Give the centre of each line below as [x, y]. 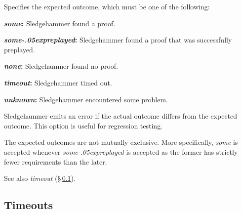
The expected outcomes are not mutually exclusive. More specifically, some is [121, 142]
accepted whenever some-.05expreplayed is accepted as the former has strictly [121, 151]
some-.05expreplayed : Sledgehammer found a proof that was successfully [118, 40]
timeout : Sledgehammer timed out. [58, 82]
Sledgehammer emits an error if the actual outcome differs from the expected [121, 116]
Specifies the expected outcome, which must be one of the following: [107, 6]
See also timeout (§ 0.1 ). [40, 178]
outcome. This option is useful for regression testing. [83, 125]
